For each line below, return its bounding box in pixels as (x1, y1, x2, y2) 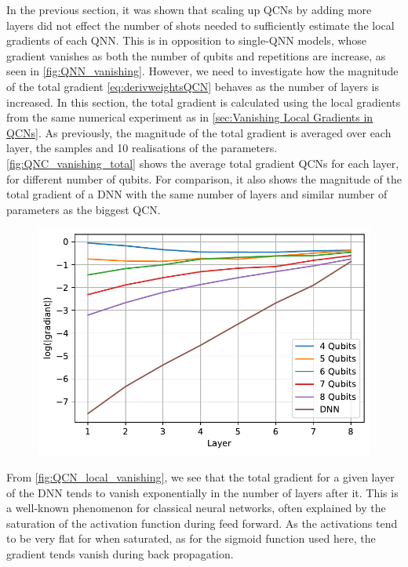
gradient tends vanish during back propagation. (6, 546, 234, 562)
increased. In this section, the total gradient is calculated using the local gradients (6, 93, 401, 110)
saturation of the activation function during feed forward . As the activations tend (6, 514, 398, 531)
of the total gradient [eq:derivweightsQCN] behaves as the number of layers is (6, 78, 379, 94)
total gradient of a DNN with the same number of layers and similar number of (6, 186, 388, 202)
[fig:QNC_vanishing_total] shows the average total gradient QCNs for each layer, (6, 154, 399, 171)
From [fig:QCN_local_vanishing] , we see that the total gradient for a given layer (6, 469, 395, 485)
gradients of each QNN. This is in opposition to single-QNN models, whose (6, 32, 367, 49)
